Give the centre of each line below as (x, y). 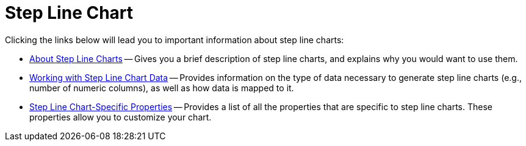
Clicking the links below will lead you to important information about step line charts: (175, 40)
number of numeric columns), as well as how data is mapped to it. (162, 88)
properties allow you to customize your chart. (121, 117)
